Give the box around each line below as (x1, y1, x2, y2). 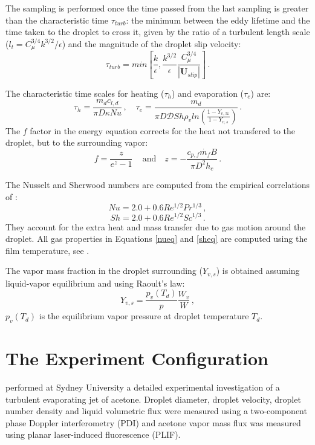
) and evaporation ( (171, 86, 244, 99)
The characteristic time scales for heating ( (5, 86, 164, 99)
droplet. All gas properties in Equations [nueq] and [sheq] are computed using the (5, 232, 308, 245)
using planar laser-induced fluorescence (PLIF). (5, 428, 181, 441)
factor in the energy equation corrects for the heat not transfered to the (30, 124, 296, 137)
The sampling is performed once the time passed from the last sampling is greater (5, 2, 309, 14)
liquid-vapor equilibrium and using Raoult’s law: (5, 276, 185, 289)
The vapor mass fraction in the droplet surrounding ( (5, 264, 203, 277)
